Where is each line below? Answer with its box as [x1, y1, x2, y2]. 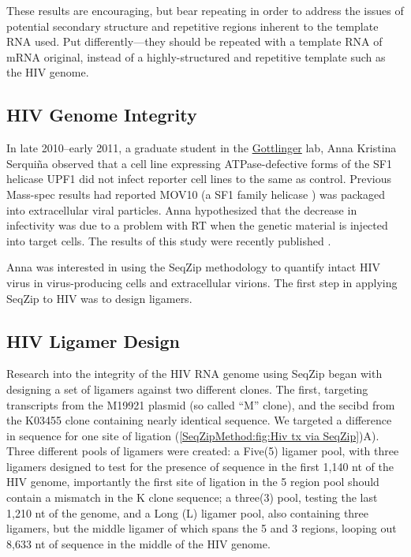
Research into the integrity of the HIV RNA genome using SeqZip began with [6, 365, 383, 382]
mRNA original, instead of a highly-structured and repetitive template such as [6, 48, 386, 65]
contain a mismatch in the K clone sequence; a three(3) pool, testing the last [6, 489, 378, 506]
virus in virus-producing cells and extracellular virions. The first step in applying [6, 274, 398, 290]
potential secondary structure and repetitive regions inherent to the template [6, 17, 379, 34]
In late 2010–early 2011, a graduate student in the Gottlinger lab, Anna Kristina [6, 140, 397, 156]
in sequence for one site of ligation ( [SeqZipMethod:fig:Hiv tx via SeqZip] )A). [6, 427, 379, 443]
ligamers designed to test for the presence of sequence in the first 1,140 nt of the [6, 458, 394, 474]
